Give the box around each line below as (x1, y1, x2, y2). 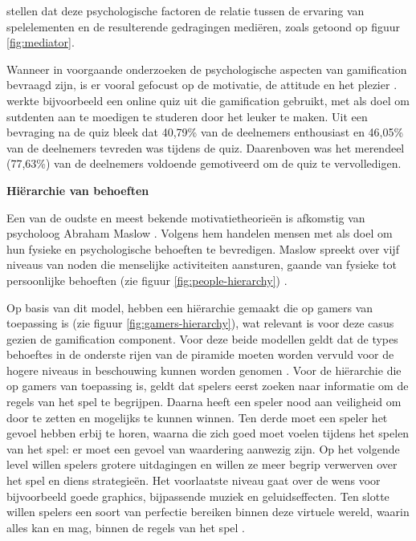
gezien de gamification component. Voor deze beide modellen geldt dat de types (6, 330, 398, 347)
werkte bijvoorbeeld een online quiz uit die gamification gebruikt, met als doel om (6, 92, 410, 108)
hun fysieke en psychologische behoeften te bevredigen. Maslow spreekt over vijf (6, 240, 399, 257)
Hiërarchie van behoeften (6, 181, 149, 198)
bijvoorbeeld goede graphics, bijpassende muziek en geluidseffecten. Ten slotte (6, 487, 389, 504)
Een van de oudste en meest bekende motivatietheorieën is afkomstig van (6, 209, 365, 226)
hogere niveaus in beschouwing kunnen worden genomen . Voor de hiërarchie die (6, 361, 402, 378)
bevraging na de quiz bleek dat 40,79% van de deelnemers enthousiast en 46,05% (6, 124, 404, 140)
